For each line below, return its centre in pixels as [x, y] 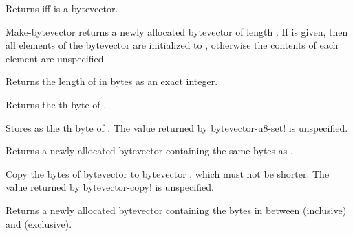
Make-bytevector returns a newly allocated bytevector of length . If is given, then [177, 31]
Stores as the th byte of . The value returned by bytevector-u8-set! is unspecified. [177, 127]
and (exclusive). [39, 223]
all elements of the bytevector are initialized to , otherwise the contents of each [172, 45]
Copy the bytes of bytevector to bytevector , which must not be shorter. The [168, 173]
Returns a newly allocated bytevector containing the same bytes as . [149, 151]
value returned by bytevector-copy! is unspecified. [110, 187]
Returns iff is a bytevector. [62, 8]
